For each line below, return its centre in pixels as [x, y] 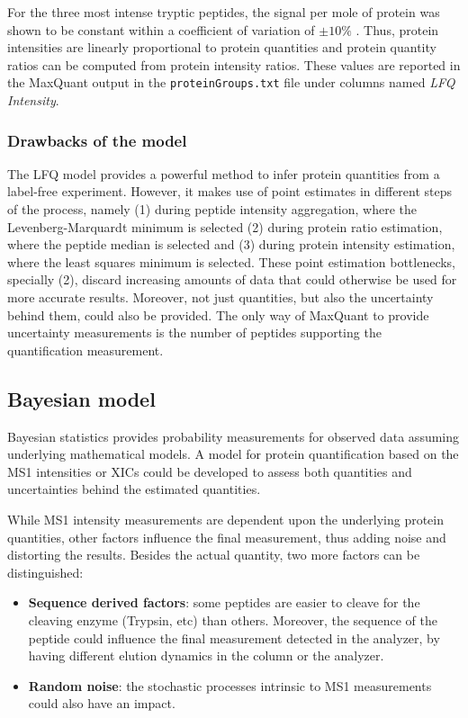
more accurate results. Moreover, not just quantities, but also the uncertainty [220, 297]
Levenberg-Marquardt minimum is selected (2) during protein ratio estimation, [225, 226]
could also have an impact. [102, 703]
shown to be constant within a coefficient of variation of [161, 29]
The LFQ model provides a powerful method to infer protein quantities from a [224, 173]
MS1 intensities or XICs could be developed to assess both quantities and [210, 471]
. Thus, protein [397, 29]
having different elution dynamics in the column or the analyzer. [206, 655]
